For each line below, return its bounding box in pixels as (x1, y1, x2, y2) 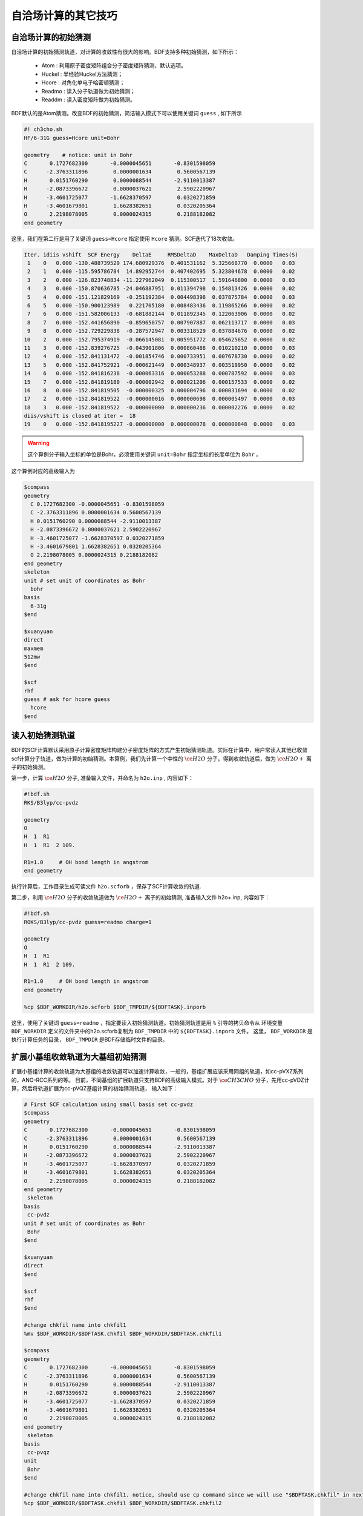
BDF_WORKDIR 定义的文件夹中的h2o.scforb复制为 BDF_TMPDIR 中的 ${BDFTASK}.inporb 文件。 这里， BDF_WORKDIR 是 (11, 1027, 313, 1035)
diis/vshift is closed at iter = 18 (24, 412, 136, 420)
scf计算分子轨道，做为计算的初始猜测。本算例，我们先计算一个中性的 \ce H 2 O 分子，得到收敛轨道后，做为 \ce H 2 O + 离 (11, 755, 312, 762)
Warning (27, 440, 50, 447)
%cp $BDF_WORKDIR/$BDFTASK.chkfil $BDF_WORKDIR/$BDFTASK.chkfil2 (24, 1500, 222, 1507)
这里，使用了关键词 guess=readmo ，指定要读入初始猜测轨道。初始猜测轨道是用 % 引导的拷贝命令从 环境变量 (11, 1019, 283, 1026)
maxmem (24, 645, 44, 652)
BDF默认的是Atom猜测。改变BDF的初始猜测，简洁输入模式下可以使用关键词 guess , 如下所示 (11, 110, 242, 117)
